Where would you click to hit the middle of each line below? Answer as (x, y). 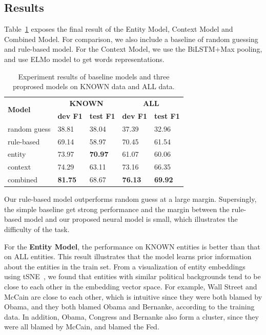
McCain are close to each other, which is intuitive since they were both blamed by (133, 296)
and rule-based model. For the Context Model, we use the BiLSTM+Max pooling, (133, 49)
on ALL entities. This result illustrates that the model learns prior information (128, 256)
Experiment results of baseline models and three (94, 76)
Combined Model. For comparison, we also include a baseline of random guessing (131, 39)
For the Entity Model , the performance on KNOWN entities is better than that (132, 246)
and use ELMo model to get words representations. (84, 59)
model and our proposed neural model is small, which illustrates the (131, 219)
